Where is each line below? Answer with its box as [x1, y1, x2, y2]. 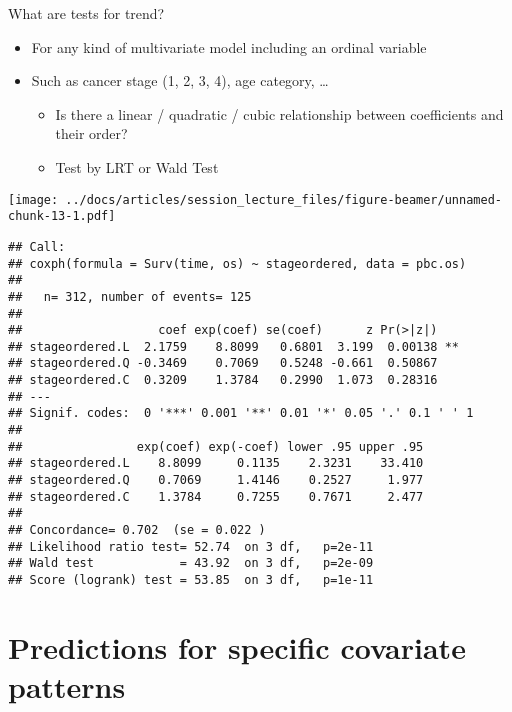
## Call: [8, 239, 66, 254]
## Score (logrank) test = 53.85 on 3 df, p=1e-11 [8, 573, 374, 587]
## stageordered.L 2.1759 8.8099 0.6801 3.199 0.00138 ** [8, 339, 460, 354]
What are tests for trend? [8, 3, 165, 23]
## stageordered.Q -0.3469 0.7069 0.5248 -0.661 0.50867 [8, 356, 438, 371]
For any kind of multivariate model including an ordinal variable [31, 36, 427, 57]
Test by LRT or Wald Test [55, 156, 219, 177]
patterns [8, 666, 126, 707]
